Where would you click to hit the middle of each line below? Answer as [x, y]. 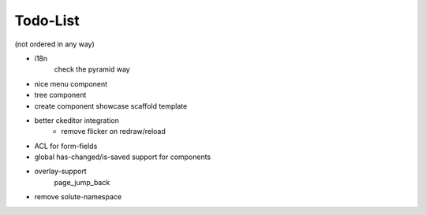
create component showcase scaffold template [111, 106]
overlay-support [60, 171]
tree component [60, 95]
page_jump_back [82, 182]
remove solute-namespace [78, 197]
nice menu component [71, 83]
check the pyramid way [92, 69]
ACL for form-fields [66, 146]
